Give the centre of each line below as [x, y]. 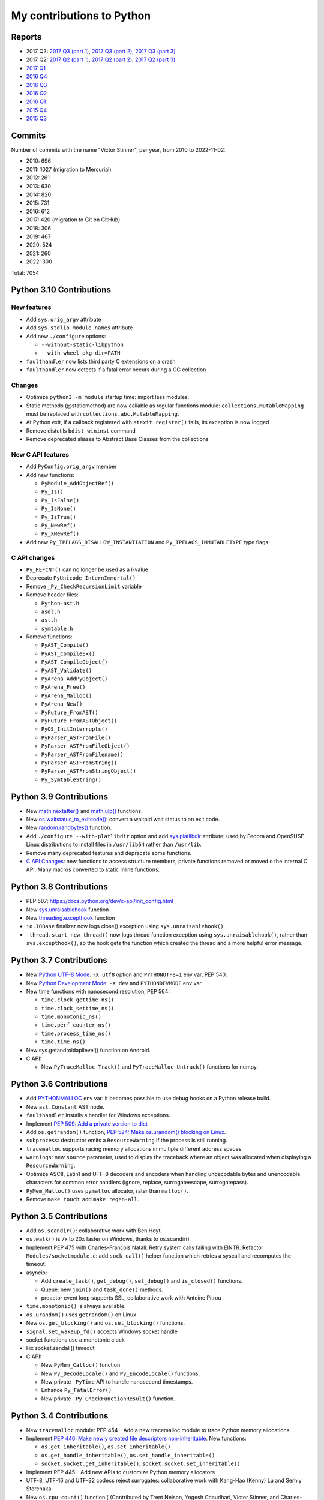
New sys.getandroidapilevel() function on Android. [88, 1050]
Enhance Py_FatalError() [76, 1390]
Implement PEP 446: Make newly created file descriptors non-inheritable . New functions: [136, 1438]
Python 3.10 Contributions [61, 290]
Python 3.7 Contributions [59, 960]
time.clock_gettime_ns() [77, 1000]
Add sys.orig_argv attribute [64, 319]
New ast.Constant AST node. [65, 1106]
